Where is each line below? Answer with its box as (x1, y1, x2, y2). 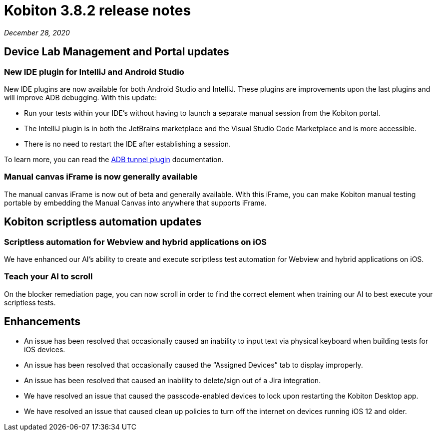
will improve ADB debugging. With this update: (4, 93, 157, 102)
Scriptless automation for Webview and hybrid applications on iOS (4, 236, 267, 247)
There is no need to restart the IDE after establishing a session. (24, 139, 231, 148)
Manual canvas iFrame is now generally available (4, 172, 198, 182)
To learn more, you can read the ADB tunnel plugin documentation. (4, 155, 224, 164)
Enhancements (4, 315, 81, 328)
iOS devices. (24, 345, 65, 354)
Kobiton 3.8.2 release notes (4, 2, 191, 19)
